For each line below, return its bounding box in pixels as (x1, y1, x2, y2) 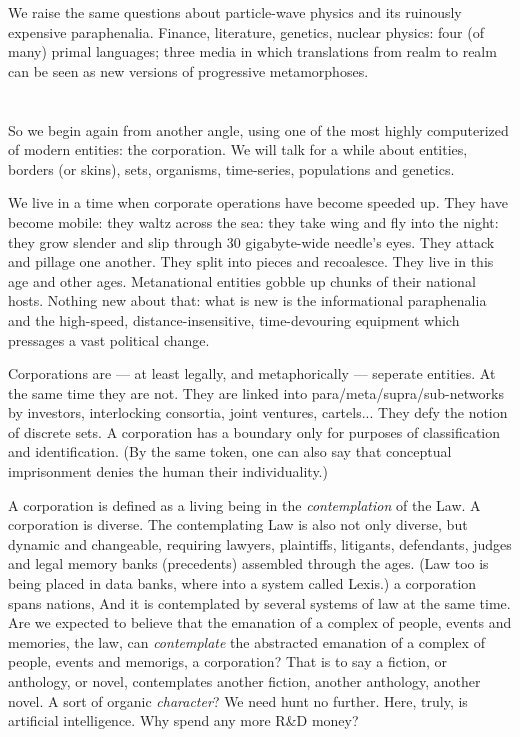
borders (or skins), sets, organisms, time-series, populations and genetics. (8, 158, 455, 179)
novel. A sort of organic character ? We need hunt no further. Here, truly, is (8, 690, 468, 711)
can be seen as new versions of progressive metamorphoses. (8, 60, 369, 81)
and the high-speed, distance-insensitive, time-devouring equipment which (8, 309, 460, 330)
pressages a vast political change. (8, 329, 210, 350)
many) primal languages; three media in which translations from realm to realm (8, 41, 497, 62)
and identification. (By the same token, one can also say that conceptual (8, 441, 452, 462)
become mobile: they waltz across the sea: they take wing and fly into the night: (8, 211, 499, 232)
